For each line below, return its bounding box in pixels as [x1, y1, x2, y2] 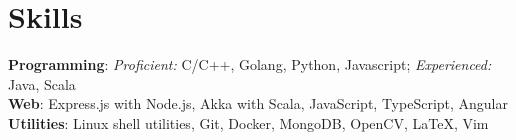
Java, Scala [8, 73, 76, 94]
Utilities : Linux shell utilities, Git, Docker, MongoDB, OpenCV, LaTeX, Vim [8, 112, 489, 133]
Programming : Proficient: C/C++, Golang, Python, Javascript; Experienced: [8, 54, 492, 75]
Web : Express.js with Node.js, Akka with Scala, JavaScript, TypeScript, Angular [8, 93, 509, 114]
